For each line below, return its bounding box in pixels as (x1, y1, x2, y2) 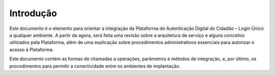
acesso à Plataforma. (9, 46, 54, 53)
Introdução (9, 8, 57, 19)
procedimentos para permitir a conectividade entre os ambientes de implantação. (9, 63, 181, 69)
